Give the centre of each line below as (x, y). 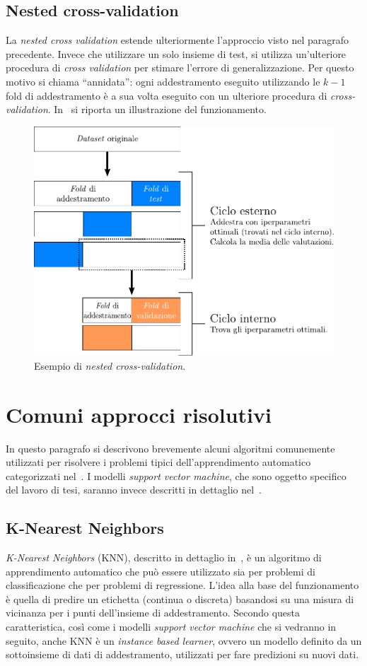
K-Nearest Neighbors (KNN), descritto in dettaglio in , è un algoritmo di (164, 557)
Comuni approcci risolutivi (139, 414)
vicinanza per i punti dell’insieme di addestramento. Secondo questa (153, 613)
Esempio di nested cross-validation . (110, 365)
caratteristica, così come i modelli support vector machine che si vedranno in (171, 627)
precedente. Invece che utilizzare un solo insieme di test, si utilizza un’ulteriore (176, 53)
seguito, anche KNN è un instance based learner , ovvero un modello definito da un (184, 640)
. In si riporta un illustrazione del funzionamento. (157, 109)
